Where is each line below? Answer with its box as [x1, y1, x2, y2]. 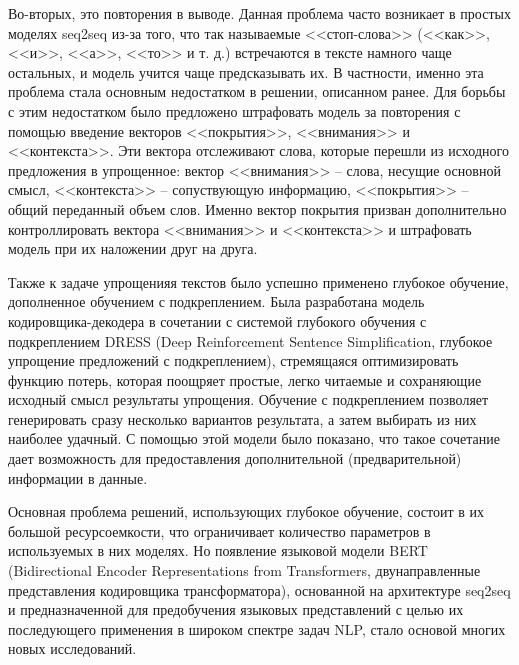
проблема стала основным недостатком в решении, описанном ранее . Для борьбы [8, 81, 506, 102]
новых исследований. [8, 638, 137, 659]
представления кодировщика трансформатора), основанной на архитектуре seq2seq [8, 579, 511, 600]
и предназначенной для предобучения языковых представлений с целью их [8, 599, 464, 620]
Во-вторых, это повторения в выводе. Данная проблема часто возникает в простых [8, 3, 511, 23]
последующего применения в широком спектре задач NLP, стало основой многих [8, 618, 506, 639]
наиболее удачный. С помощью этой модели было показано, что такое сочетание [8, 428, 500, 449]
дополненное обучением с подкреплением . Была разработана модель [8, 291, 425, 312]
